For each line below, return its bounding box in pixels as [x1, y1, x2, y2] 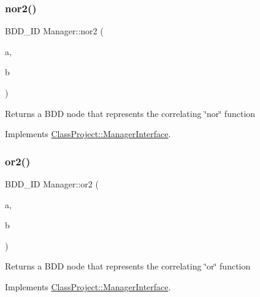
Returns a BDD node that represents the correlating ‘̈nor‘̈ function [5, 107, 256, 119]
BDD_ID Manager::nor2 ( [5, 24, 104, 37]
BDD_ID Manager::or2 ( [5, 178, 99, 190]
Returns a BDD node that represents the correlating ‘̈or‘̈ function [5, 260, 251, 273]
